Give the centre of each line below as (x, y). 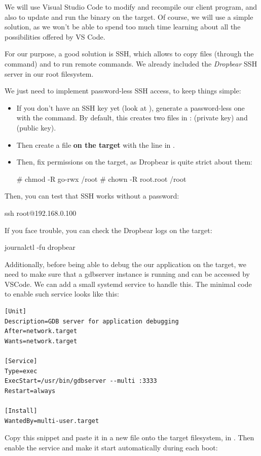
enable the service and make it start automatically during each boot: (111, 447)
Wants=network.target (41, 341)
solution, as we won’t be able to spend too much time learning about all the (123, 27)
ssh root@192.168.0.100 (41, 213)
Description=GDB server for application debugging (92, 321)
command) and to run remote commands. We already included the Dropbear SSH (131, 63)
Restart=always (30, 391)
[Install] (21, 411)
